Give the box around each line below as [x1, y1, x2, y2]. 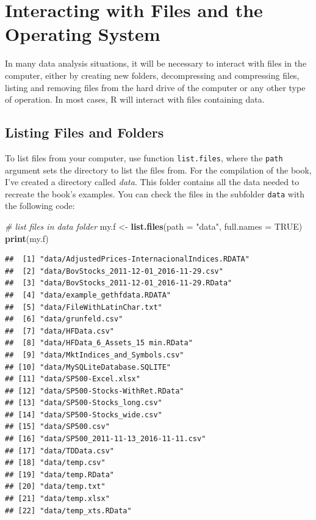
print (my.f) [5, 232, 49, 244]
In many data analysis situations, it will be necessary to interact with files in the [5, 57, 307, 70]
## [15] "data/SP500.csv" [5, 422, 110, 431]
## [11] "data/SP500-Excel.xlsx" [5, 375, 140, 384]
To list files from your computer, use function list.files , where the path [5, 151, 283, 164]
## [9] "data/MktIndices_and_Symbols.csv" [5, 350, 184, 359]
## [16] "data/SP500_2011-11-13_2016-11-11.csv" [5, 434, 206, 444]
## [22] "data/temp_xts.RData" [5, 506, 132, 515]
